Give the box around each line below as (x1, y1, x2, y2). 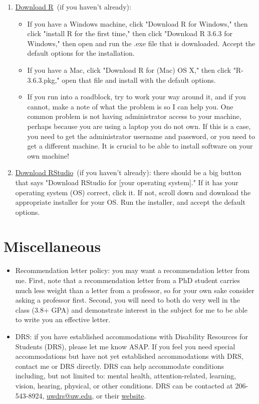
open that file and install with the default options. (62, 74, 216, 85)
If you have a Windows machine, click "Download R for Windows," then (27, 18, 248, 29)
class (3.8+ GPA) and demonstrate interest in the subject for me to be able (15, 304, 247, 315)
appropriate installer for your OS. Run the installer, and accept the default (15, 197, 245, 207)
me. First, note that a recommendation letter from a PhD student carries (15, 275, 240, 285)
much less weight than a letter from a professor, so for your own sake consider (15, 285, 254, 295)
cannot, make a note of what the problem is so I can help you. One (27, 101, 233, 111)
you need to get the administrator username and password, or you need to (27, 130, 255, 141)
